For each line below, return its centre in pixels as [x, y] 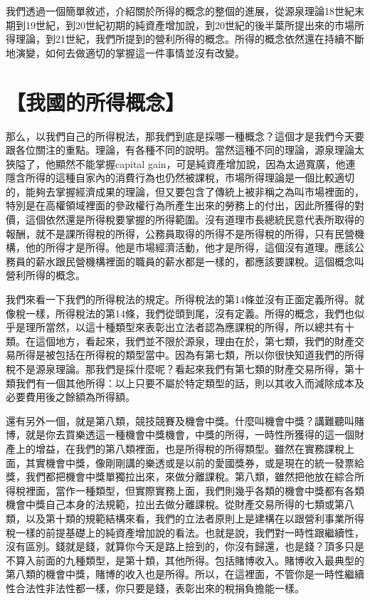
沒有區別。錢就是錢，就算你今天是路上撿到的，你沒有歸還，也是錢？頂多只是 [185, 546]
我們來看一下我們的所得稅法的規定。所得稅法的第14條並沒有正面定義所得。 [180, 299]
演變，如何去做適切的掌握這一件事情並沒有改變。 [130, 52]
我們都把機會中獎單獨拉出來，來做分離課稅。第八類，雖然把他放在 [180, 477]
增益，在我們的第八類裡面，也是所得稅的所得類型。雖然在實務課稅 [190, 448]
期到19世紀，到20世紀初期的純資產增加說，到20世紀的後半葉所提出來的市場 [180, 25]
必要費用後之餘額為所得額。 [70, 397]
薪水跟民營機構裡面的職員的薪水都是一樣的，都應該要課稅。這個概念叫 [200, 261]
